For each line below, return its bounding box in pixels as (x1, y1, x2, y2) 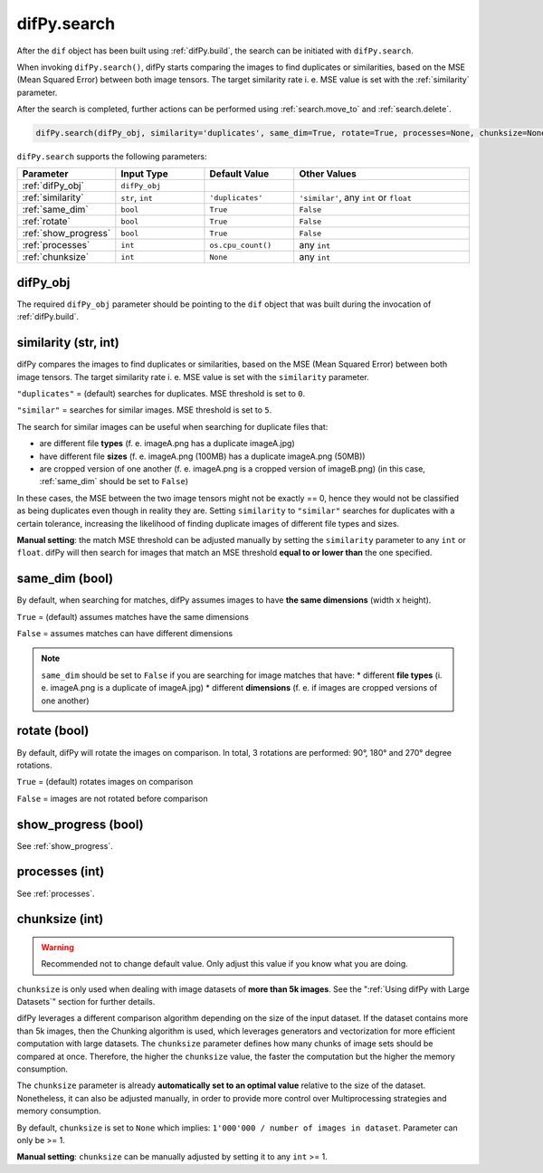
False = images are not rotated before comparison (16, 793, 208, 804)
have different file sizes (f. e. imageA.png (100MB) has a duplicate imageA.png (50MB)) (39, 451, 366, 462)
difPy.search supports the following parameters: (16, 151, 207, 162)
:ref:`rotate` (22, 215, 71, 228)
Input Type (120, 167, 168, 180)
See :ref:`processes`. (16, 888, 95, 899)
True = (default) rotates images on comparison (16, 777, 194, 787)
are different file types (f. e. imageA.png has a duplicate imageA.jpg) (39, 438, 296, 449)
